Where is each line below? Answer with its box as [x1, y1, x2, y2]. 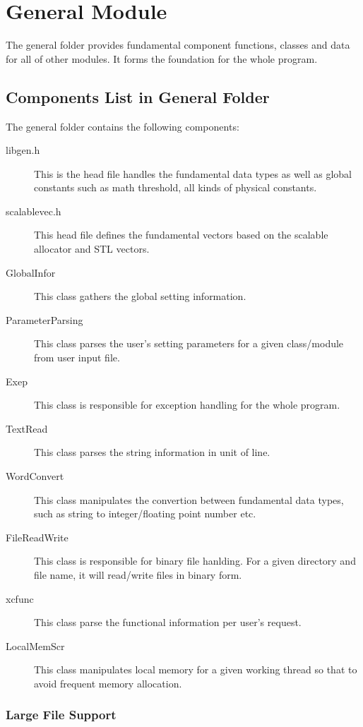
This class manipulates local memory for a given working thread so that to [34, 662, 357, 677]
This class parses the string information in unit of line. [34, 445, 270, 459]
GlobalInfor [6, 265, 56, 280]
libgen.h [6, 143, 40, 157]
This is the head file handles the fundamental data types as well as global [34, 166, 352, 181]
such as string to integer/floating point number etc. [34, 506, 256, 521]
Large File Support [6, 706, 117, 723]
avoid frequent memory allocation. [34, 675, 182, 690]
